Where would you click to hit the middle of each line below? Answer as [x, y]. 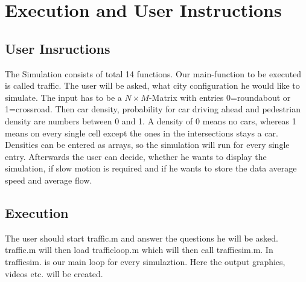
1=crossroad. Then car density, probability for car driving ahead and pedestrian [153, 109]
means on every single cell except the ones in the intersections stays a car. [142, 133]
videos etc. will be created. [54, 273]
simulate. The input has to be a [63, 97]
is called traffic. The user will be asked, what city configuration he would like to [152, 85]
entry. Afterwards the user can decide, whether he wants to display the [136, 156]
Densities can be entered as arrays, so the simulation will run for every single [147, 145]
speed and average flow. [49, 180]
